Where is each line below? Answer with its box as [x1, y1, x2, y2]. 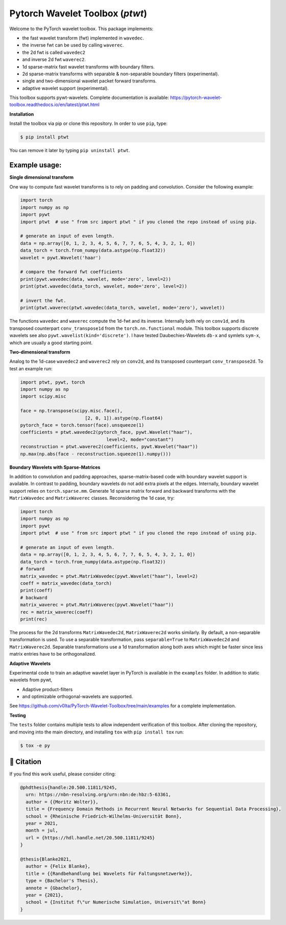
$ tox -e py [20, 743, 51, 748]
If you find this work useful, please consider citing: [9, 771, 116, 777]
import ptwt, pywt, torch [20, 379, 85, 385]
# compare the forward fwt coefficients [20, 269, 123, 275]
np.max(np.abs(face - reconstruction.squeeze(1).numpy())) [20, 451, 171, 457]
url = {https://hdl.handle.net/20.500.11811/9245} [26, 835, 155, 840]
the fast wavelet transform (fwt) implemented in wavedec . [22, 35, 144, 41]
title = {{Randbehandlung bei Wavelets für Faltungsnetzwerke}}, [26, 871, 193, 876]
